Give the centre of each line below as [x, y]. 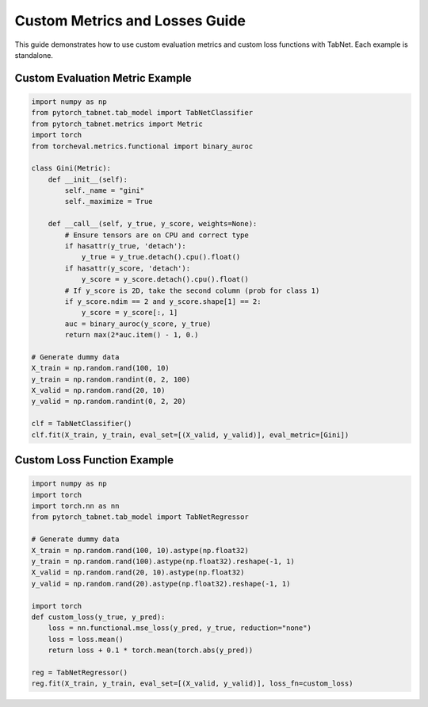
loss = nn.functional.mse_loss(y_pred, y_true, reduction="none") [180, 628]
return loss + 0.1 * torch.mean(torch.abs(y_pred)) [151, 650]
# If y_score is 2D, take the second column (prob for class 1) [192, 290]
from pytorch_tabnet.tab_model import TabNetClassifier [142, 113]
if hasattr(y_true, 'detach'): [125, 246]
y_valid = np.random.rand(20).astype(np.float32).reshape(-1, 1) [161, 584]
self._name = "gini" [105, 191]
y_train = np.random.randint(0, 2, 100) [111, 379]
